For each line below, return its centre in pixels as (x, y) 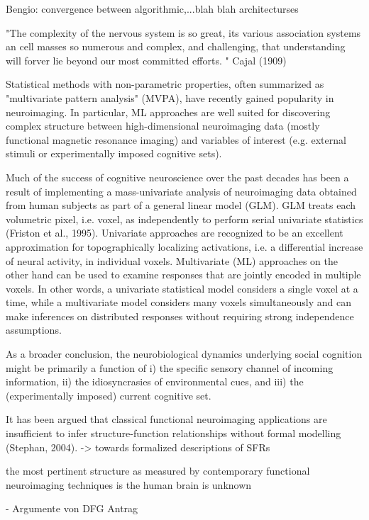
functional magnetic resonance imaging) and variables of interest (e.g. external (176, 139)
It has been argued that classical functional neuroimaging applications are (166, 419)
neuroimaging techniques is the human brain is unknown (129, 484)
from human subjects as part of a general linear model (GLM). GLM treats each (181, 205)
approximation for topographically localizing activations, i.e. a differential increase (184, 246)
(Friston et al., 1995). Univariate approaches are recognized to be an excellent (175, 233)
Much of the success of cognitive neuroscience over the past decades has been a (177, 177)
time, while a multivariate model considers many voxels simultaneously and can (178, 302)
